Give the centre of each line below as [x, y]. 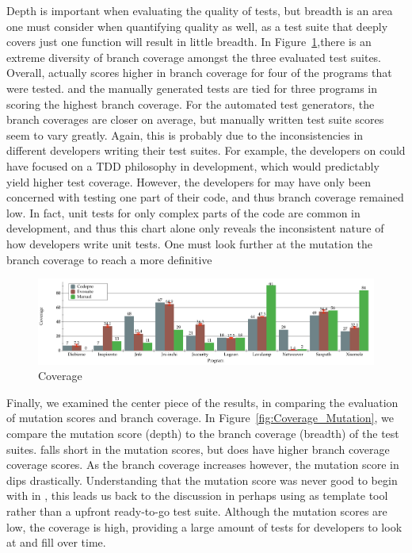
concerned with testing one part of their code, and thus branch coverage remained [205, 197]
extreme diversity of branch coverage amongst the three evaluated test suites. [194, 57]
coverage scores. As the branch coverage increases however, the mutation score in [203, 465]
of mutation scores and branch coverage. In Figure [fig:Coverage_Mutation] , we [200, 418]
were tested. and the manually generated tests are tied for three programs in [192, 88]
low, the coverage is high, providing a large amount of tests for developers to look [204, 526]
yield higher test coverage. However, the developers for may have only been [189, 181]
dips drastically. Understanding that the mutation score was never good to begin [202, 480]
